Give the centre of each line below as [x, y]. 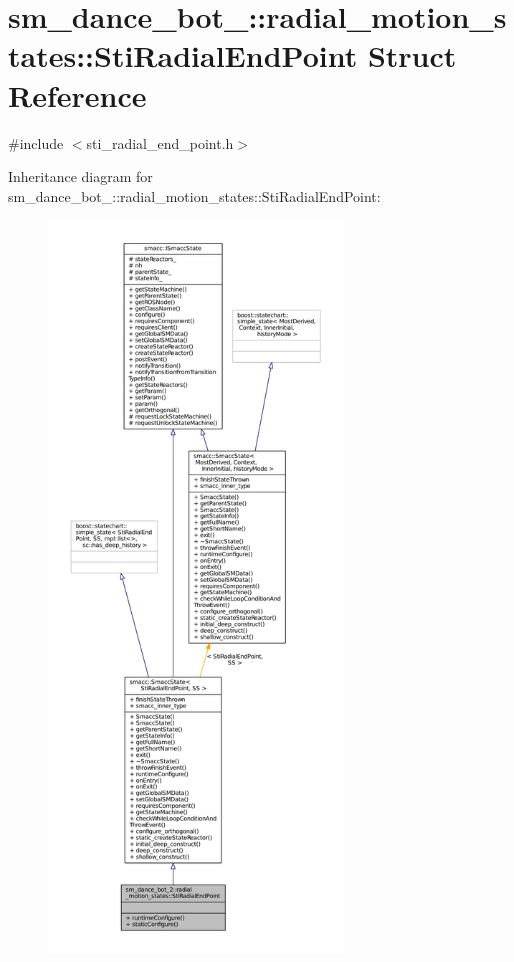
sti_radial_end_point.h [160, 142]
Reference [77, 94]
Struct [412, 55]
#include [36, 142]
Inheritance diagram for [80, 176]
